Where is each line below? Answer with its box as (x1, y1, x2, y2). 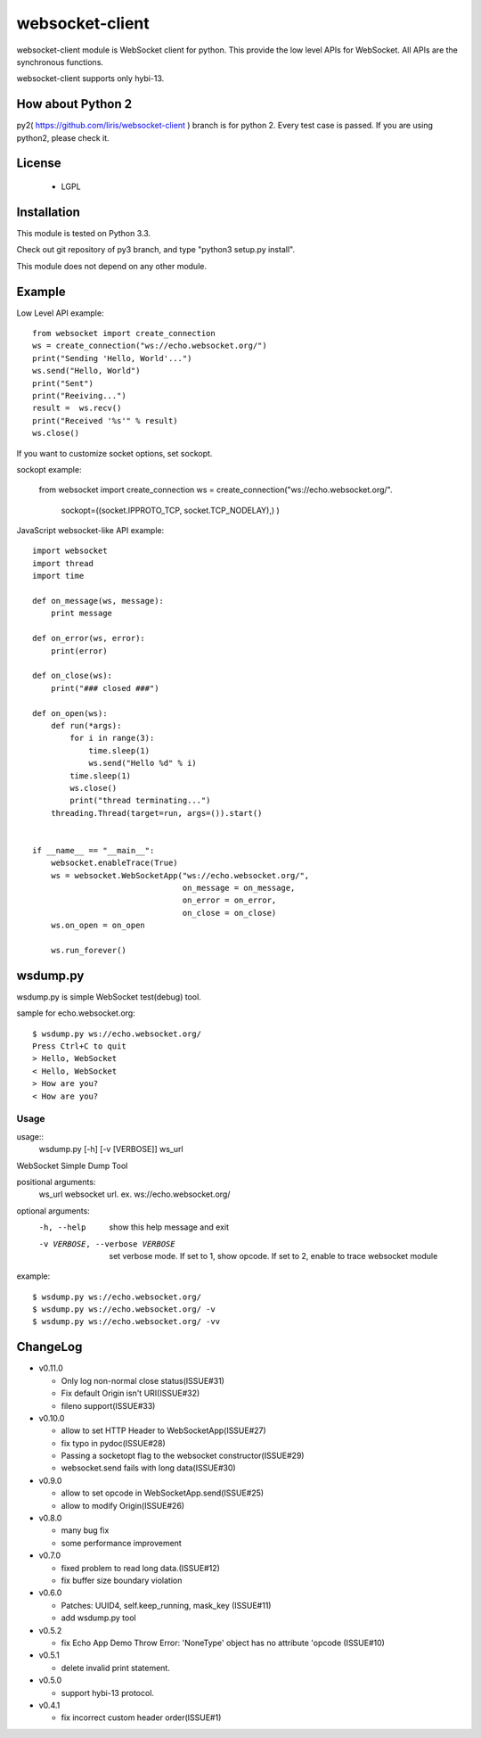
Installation (16, 204, 80, 219)
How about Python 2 (16, 96, 133, 111)
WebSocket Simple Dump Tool (16, 1160, 128, 1171)
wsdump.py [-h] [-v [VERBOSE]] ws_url (38, 1144, 183, 1155)
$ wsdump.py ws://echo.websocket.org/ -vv (32, 1316, 221, 1327)
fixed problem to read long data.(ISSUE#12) (61, 1562, 220, 1573)
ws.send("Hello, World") (32, 366, 141, 376)
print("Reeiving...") (32, 391, 126, 400)
